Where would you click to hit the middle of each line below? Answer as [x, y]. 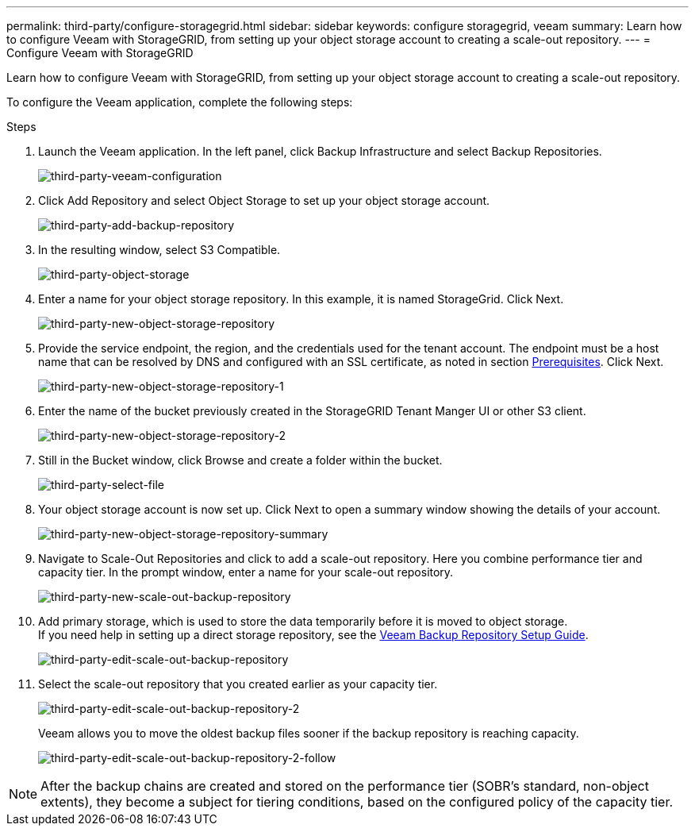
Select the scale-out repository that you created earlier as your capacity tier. [238, 684]
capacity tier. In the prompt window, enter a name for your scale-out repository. [246, 572]
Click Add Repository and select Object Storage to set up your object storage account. [264, 200]
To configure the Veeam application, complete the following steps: [180, 102]
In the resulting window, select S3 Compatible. [159, 250]
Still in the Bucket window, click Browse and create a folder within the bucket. [240, 460]
